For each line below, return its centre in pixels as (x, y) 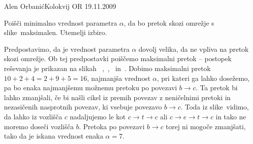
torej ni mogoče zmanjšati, (206, 126)
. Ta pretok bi (217, 88)
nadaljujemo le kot (98, 116)
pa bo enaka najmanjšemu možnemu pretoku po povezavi (91, 88)
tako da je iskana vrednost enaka (54, 136)
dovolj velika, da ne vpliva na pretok (193, 49)
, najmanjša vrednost (119, 78)
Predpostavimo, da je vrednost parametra (67, 49)
